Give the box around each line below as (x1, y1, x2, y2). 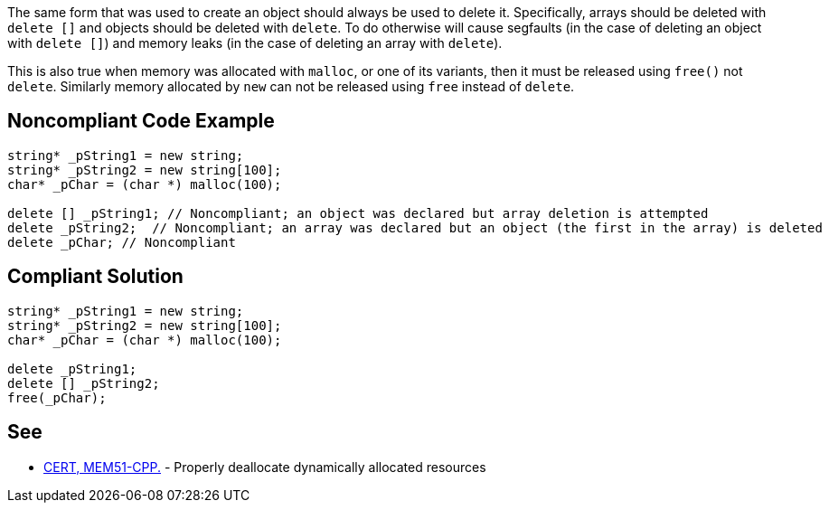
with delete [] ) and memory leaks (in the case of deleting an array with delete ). (7, 35, 503, 51)
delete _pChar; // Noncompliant (7, 234, 236, 250)
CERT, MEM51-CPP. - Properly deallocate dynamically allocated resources (43, 458, 486, 475)
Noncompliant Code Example (7, 109, 275, 133)
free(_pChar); (7, 390, 107, 405)
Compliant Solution (7, 265, 184, 288)
